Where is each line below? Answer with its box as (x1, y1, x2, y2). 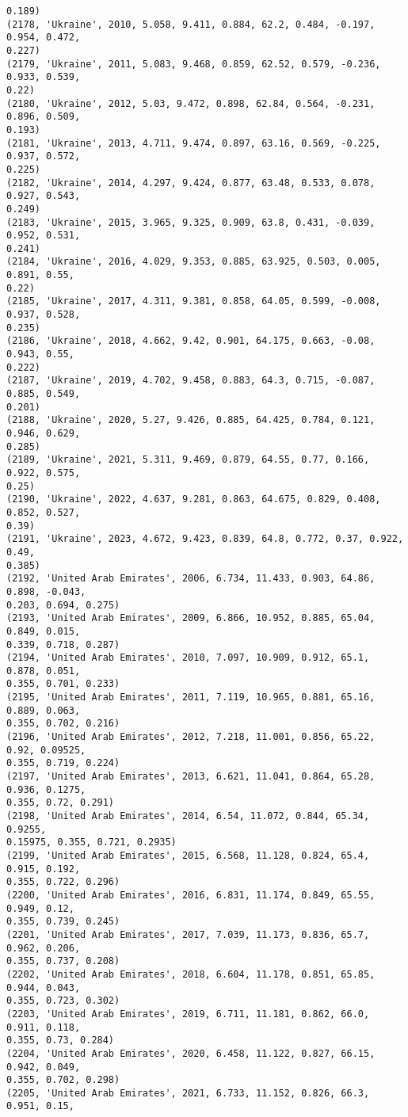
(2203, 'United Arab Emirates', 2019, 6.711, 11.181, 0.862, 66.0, (6, 1008, 370, 1020)
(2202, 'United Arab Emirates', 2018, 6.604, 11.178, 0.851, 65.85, (6, 968, 376, 980)
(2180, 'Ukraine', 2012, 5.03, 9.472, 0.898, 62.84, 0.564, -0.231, (6, 97, 376, 109)
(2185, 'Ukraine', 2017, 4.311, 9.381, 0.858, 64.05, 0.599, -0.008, (6, 295, 381, 307)
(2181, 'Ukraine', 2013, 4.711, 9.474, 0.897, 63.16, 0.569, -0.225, (6, 137, 381, 149)
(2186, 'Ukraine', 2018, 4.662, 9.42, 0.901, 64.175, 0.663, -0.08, (6, 335, 376, 347)
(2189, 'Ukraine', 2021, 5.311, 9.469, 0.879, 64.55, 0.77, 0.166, (6, 454, 370, 466)
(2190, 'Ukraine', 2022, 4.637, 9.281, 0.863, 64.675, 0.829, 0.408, (6, 494, 381, 505)
